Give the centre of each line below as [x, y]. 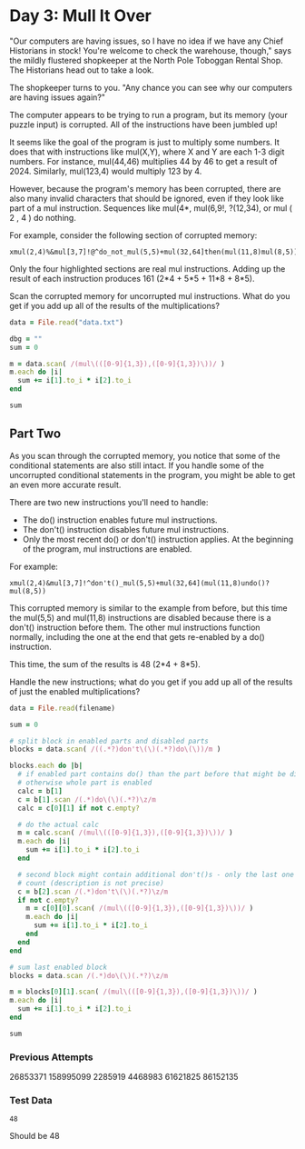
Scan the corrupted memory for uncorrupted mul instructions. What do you [150, 295]
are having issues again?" [58, 97]
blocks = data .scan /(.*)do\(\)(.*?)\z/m [89, 975]
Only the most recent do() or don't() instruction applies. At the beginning [158, 539]
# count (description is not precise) [91, 883]
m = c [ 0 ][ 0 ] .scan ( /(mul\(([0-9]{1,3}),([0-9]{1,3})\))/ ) [140, 909]
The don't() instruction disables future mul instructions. [126, 529]
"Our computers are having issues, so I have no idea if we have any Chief [147, 41]
